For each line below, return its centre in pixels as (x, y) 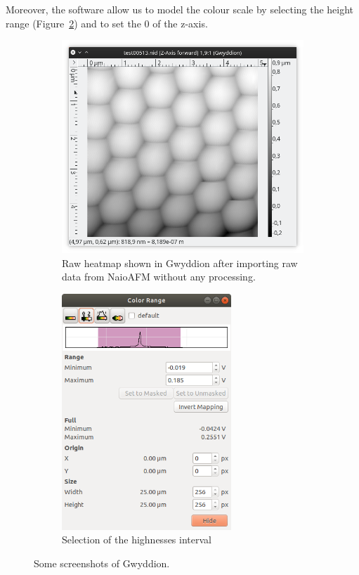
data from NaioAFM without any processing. (159, 277)
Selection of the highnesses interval (137, 540)
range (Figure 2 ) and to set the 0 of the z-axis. (107, 23)
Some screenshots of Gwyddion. (102, 563)
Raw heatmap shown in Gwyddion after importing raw (180, 263)
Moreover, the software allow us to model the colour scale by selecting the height (180, 9)
